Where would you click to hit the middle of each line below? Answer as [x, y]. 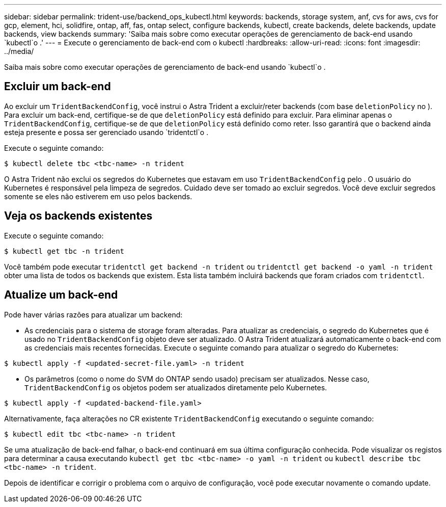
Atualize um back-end [61, 295]
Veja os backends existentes [78, 216]
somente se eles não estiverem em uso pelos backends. [98, 196]
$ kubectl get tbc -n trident [64, 251]
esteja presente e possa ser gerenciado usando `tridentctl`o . [106, 132]
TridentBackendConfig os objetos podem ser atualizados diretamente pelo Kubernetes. [176, 387]
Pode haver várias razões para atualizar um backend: [93, 314]
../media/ [19, 51]
